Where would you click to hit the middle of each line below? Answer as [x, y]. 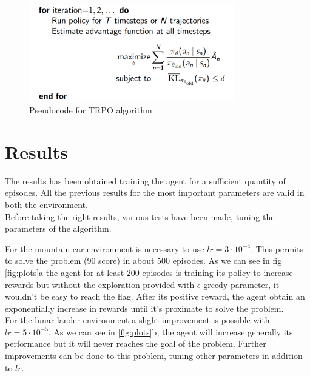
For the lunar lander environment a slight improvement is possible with [137, 320]
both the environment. [46, 204]
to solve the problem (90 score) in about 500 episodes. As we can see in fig [143, 260]
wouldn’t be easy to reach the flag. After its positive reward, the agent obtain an [155, 296]
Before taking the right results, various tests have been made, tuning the [140, 216]
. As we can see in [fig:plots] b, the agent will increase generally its [171, 331]
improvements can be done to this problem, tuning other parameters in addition [154, 356]
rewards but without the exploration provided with [100, 284]
